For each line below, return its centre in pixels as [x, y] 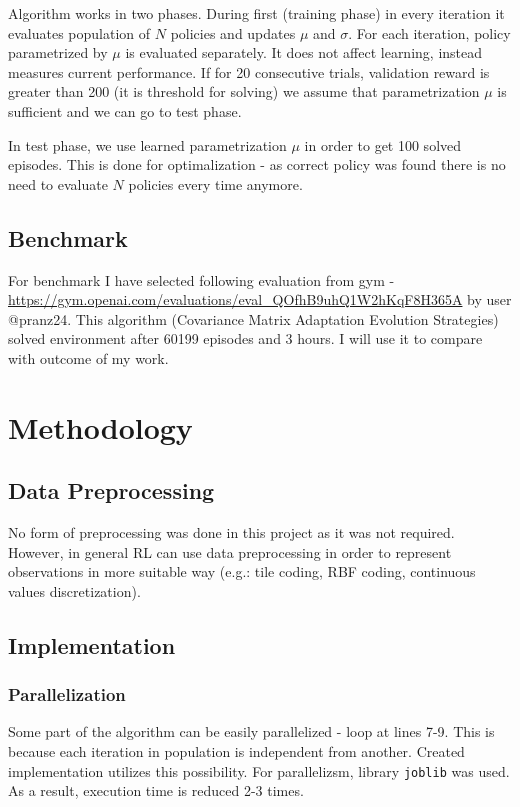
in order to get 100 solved [383, 144]
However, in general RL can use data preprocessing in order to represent [230, 551]
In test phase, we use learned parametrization [147, 144]
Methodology [100, 426]
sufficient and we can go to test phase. [125, 110]
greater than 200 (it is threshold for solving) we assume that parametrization [244, 91]
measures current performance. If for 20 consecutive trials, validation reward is [249, 71]
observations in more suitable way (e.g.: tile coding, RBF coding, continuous [242, 571]
